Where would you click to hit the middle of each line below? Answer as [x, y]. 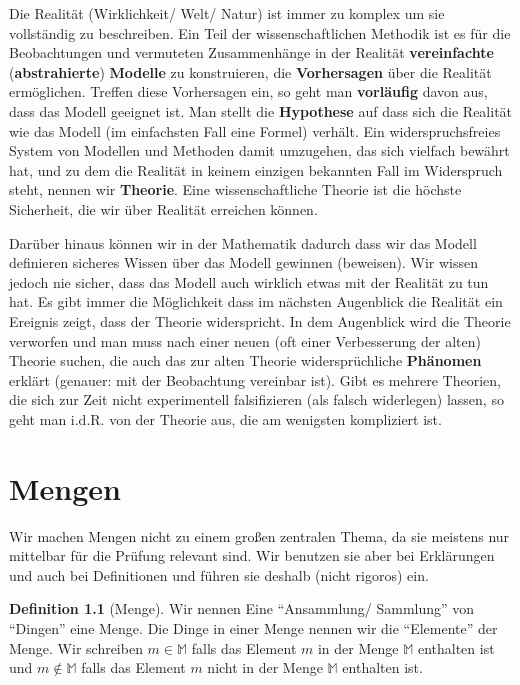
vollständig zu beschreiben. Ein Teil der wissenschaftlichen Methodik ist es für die [260, 32]
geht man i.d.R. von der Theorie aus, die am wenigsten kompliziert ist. [225, 418]
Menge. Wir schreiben [76, 647]
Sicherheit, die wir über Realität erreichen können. [163, 208]
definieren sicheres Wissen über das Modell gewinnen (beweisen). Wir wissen [243, 262]
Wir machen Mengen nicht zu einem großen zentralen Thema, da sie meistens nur [259, 535]
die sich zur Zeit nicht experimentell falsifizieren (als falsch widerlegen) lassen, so [256, 399]
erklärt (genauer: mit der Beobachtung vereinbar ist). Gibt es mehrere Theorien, [255, 379]
